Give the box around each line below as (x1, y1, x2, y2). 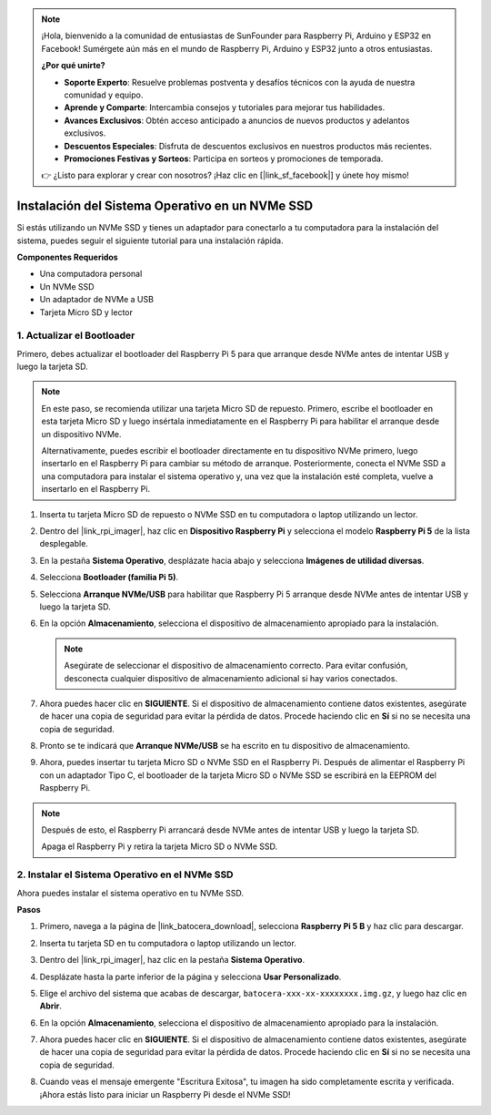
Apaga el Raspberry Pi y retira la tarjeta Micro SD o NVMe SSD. (41, 841, 278, 852)
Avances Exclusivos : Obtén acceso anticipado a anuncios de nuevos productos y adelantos (64, 115, 410, 126)
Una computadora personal (39, 269, 143, 280)
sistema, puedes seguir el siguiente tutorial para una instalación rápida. (16, 235, 284, 246)
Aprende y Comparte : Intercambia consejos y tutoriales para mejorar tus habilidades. (64, 102, 386, 113)
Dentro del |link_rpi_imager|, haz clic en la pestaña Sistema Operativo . (39, 955, 305, 966)
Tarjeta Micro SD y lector (39, 306, 134, 318)
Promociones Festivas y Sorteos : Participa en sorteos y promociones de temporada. (64, 153, 384, 164)
